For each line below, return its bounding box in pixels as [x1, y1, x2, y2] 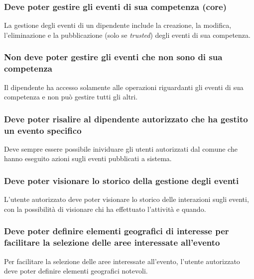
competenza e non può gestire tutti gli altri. [4, 92, 138, 102]
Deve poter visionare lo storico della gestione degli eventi [4, 174, 239, 186]
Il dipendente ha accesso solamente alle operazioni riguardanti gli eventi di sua [4, 82, 244, 92]
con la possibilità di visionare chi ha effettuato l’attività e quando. [4, 203, 206, 214]
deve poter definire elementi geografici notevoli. [4, 266, 148, 276]
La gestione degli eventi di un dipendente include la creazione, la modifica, [4, 20, 232, 30]
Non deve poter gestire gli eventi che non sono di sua [4, 51, 223, 63]
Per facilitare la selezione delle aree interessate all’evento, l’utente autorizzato [4, 256, 240, 266]
